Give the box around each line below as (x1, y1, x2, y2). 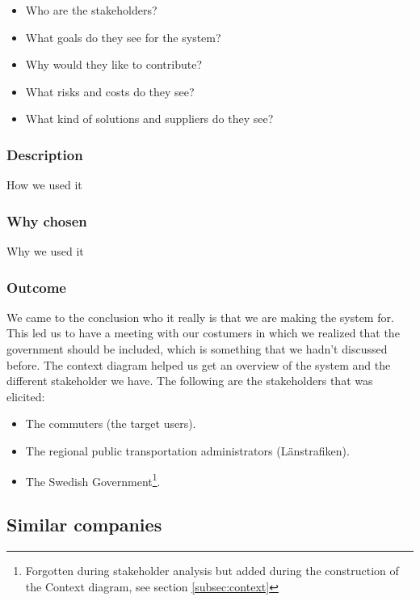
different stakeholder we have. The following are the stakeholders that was (6, 372, 373, 389)
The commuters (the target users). (25, 415, 196, 432)
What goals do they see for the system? (25, 28, 221, 45)
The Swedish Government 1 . (25, 470, 161, 489)
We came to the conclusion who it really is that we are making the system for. (6, 308, 394, 325)
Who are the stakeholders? (25, 2, 157, 18)
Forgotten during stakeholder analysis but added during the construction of (25, 562, 399, 579)
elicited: (6, 387, 45, 404)
